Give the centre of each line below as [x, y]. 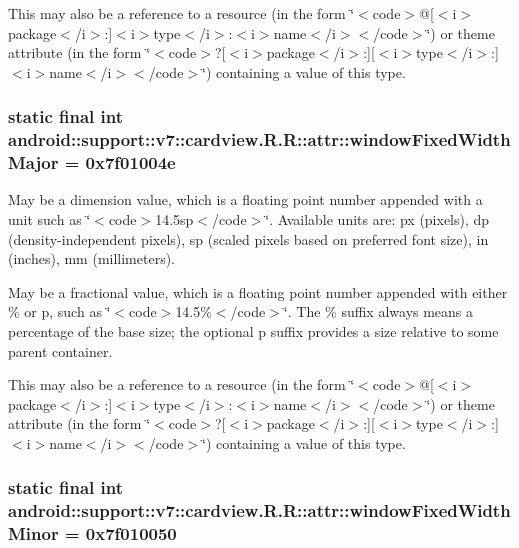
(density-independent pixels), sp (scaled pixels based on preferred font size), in [248, 238]
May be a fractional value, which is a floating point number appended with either [258, 291]
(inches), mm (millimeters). [92, 258]
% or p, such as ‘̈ [59, 311]
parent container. [60, 350]
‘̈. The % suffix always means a [378, 311]
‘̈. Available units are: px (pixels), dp [377, 219]
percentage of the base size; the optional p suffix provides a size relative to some [253, 331]
